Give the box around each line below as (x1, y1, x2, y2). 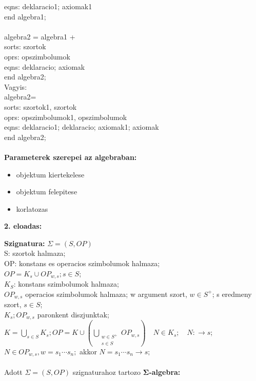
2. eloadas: (4, 220, 42, 231)
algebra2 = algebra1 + (4, 31, 75, 42)
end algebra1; (4, 11, 46, 22)
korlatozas (16, 203, 48, 214)
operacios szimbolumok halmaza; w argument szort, (25, 288, 187, 299)
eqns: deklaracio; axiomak (4, 61, 85, 72)
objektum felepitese (16, 186, 77, 197)
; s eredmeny (212, 288, 252, 299)
